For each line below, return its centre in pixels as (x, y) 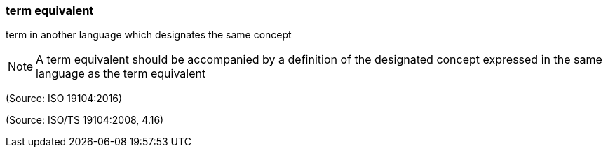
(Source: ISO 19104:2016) (64, 99)
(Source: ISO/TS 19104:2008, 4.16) (85, 120)
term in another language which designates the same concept (149, 35)
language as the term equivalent (121, 74)
